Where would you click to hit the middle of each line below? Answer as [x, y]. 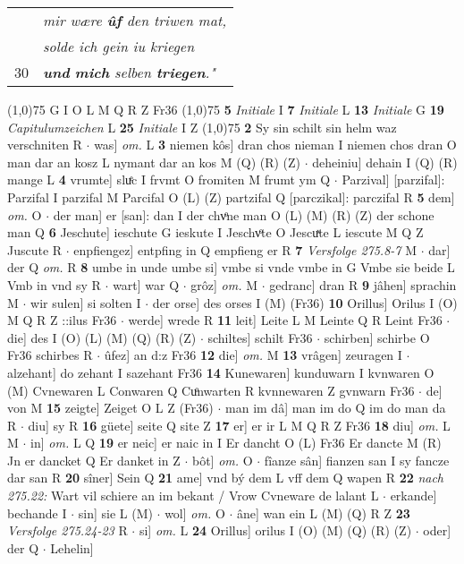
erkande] [413, 496]
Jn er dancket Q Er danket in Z [94, 460]
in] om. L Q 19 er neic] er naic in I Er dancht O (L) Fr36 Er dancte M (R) [236, 443]
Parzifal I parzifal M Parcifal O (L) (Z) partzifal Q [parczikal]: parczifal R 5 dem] [231, 197]
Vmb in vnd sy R [54, 284]
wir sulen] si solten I [86, 302]
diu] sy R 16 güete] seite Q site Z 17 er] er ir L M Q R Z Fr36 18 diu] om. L [239, 425]
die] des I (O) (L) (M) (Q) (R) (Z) [102, 337]
